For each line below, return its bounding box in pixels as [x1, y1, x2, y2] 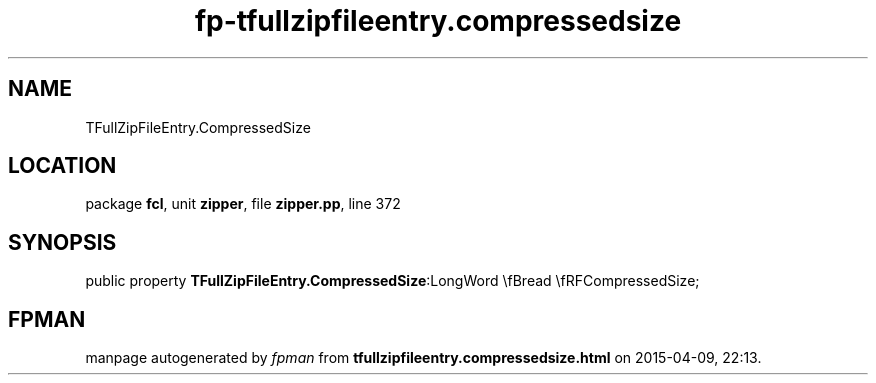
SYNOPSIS [8, 229, 117, 255]
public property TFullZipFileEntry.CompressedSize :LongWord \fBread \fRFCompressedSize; [85, 272, 700, 290]
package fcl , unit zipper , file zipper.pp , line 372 [85, 195, 401, 213]
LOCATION [8, 153, 117, 179]
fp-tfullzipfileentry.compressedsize [194, 4, 682, 38]
